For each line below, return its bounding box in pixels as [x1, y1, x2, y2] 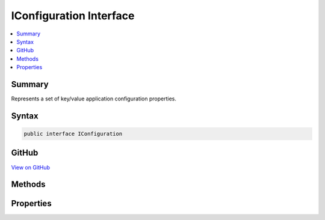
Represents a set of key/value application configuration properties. [11, 95, 177, 102]
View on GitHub [11, 163, 51, 171]
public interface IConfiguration [23, 130, 123, 138]
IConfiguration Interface [11, 9, 135, 22]
